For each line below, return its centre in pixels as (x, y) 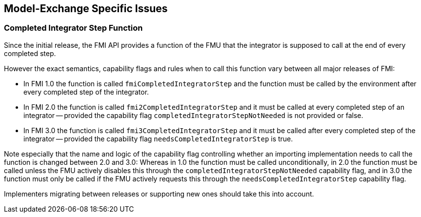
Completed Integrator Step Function (73, 28)
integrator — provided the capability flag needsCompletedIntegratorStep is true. (158, 138)
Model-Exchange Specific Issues (86, 9)
